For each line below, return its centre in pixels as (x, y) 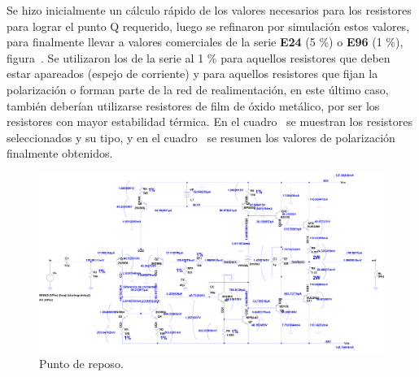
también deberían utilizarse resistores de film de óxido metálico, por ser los (193, 105)
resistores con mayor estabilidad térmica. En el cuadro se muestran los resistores (209, 121)
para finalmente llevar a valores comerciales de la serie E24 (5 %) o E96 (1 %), (205, 42)
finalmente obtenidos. (60, 153)
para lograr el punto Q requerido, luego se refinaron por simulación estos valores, (208, 26)
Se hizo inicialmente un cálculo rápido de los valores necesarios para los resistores (209, 10)
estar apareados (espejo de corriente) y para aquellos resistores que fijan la (192, 74)
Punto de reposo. (81, 364)
